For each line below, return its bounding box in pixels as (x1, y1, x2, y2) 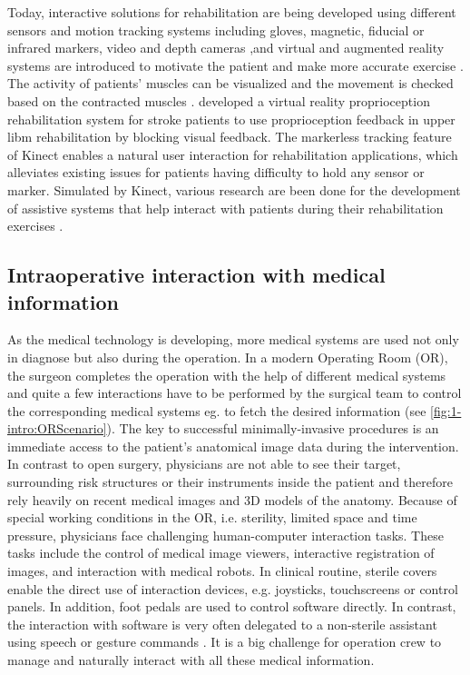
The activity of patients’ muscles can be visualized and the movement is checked (7, 74, 454, 93)
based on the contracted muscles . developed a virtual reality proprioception (7, 91, 430, 110)
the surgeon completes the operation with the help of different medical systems (7, 365, 446, 384)
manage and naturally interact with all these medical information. (7, 650, 375, 669)
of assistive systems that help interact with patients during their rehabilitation (7, 198, 444, 217)
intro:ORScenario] (7, 419, 107, 438)
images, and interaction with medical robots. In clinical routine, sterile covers (7, 561, 437, 581)
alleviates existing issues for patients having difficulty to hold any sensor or (7, 163, 425, 182)
